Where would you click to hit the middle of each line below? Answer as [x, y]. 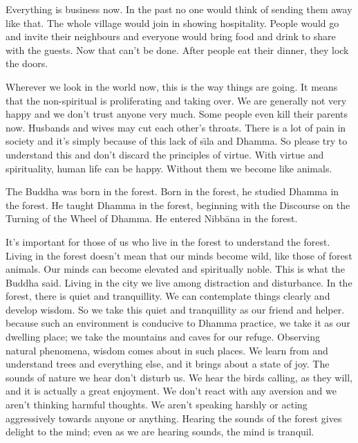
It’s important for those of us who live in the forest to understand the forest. [168, 241]
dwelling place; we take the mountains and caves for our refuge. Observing [163, 337]
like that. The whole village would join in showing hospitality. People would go [172, 22]
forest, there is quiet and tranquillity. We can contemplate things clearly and [168, 296]
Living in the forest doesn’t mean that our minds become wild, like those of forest [179, 255]
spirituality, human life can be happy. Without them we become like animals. [169, 168]
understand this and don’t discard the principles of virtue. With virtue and [165, 154]
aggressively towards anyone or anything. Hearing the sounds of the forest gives [174, 418]
